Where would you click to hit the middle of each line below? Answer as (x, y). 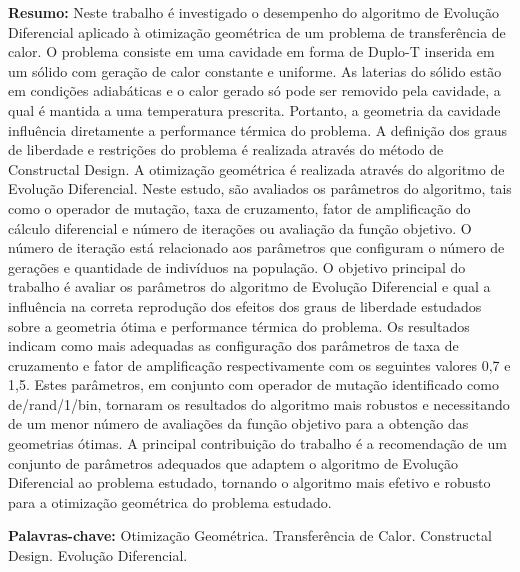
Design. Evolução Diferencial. (98, 555)
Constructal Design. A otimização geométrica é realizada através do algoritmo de (256, 168)
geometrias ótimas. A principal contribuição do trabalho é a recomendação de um (257, 443)
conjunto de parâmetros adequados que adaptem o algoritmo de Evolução (233, 462)
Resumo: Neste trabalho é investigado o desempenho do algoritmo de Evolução (253, 12)
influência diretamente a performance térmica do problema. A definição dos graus (257, 129)
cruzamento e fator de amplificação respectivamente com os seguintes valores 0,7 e (259, 364)
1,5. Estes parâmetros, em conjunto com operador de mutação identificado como (253, 384)
